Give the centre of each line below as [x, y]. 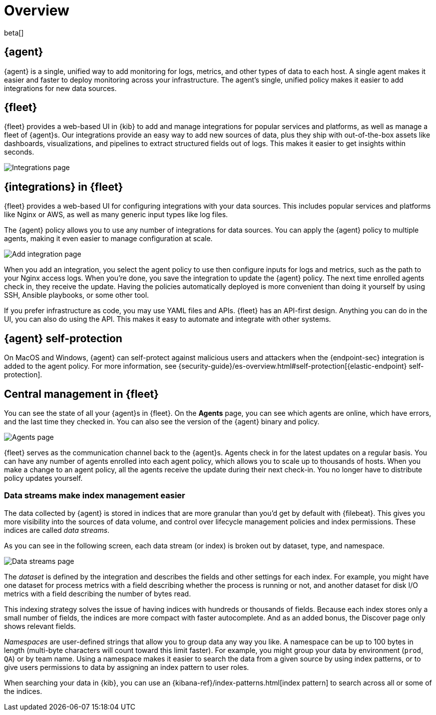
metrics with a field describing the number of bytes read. [98, 593]
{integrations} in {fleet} [64, 187]
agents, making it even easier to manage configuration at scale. [108, 239]
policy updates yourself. [43, 478]
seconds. [19, 152]
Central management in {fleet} [81, 394]
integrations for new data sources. [60, 88]
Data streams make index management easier [95, 496]
